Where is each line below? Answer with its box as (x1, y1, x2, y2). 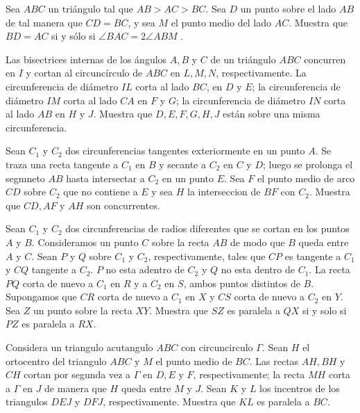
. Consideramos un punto (31, 234, 139, 249)
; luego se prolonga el (262, 156, 353, 171)
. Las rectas (249, 353, 299, 368)
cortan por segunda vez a (24, 367, 131, 382)
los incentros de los (259, 380, 340, 395)
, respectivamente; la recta (193, 367, 305, 382)
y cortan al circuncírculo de (26, 65, 143, 80)
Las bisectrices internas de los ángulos (6, 51, 167, 66)
